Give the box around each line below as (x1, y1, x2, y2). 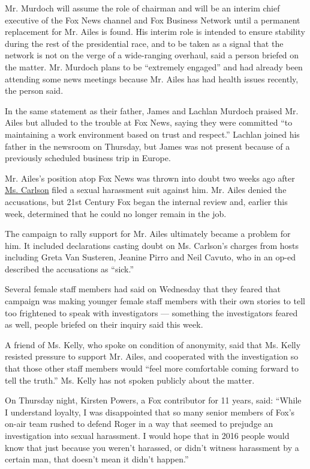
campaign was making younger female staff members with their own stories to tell (5, 295, 305, 307)
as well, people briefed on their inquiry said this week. (5, 318, 203, 331)
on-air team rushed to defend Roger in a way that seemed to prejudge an (5, 417, 273, 430)
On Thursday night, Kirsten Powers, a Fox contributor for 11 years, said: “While (5, 394, 302, 406)
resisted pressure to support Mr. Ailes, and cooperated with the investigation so (5, 350, 299, 363)
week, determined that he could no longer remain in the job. (5, 207, 227, 219)
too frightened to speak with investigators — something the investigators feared (5, 306, 298, 319)
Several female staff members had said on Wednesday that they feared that (5, 283, 281, 295)
